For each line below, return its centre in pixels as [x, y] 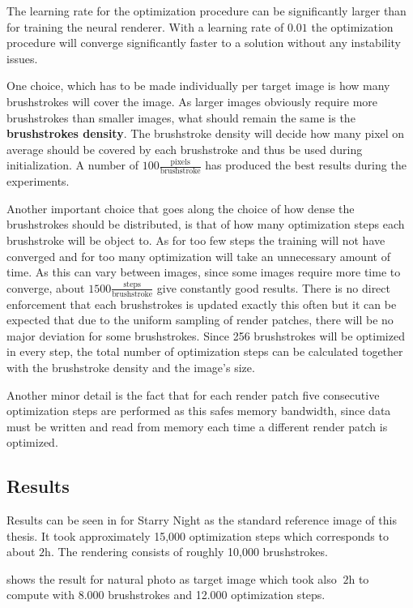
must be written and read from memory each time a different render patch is [197, 426]
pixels [180, 163]
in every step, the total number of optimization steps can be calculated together [205, 351]
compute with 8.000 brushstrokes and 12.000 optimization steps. [166, 595]
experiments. [38, 181]
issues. [22, 58]
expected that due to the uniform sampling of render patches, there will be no [200, 320]
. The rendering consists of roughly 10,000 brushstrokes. [189, 552]
